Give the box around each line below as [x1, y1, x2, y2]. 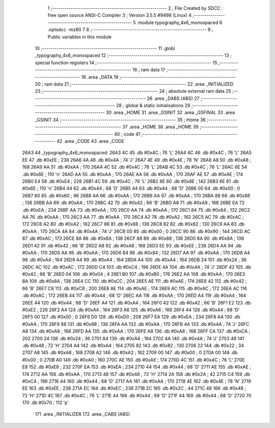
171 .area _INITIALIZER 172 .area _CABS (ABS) [35, 411, 130, 417]
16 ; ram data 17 [132, 67, 166, 73]
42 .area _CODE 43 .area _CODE [57, 138, 125, 144]
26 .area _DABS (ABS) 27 [147, 95, 200, 102]
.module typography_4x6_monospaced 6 [136, 19, 223, 26]
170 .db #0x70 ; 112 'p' [22, 399, 69, 406]
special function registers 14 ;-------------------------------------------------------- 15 [35, 59, 217, 66]
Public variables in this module [47, 34, 112, 40]
